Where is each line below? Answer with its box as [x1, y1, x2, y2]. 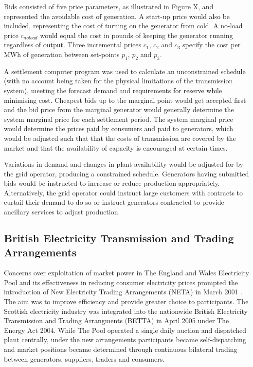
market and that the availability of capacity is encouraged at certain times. [4, 142, 228, 153]
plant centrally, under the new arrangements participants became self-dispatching [4, 334, 246, 345]
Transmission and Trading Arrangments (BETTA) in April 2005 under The [4, 315, 229, 326]
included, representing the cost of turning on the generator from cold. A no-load [4, 20, 243, 31]
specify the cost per [182, 39, 241, 50]
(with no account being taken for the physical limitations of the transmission [4, 76, 233, 86]
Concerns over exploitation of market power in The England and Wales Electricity [4, 268, 249, 278]
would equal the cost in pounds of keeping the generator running [40, 30, 233, 40]
